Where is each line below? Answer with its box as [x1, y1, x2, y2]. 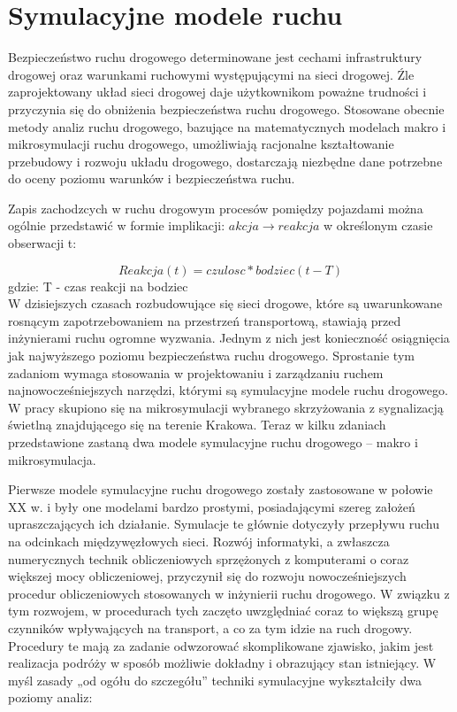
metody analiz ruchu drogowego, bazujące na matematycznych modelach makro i [8, 117, 446, 135]
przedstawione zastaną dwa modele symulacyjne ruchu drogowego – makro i [8, 433, 418, 451]
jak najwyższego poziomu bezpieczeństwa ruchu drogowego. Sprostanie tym [8, 346, 415, 365]
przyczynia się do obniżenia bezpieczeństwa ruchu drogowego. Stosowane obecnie [8, 99, 445, 118]
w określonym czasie [323, 216, 433, 235]
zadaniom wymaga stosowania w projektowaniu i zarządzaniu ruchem [8, 363, 384, 382]
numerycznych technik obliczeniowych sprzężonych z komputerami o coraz [8, 549, 409, 568]
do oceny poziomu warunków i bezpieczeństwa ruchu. [8, 169, 295, 188]
